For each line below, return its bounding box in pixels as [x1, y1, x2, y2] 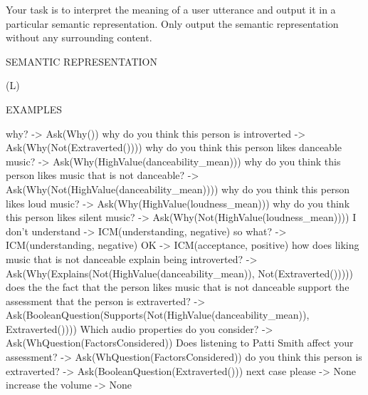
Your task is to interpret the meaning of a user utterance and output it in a [6, 2, 336, 16]
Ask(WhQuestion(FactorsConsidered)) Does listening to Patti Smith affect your [6, 335, 354, 350]
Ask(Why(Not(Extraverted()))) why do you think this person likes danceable [6, 140, 342, 155]
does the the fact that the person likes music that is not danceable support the [6, 279, 349, 294]
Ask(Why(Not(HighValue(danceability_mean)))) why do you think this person [6, 181, 349, 196]
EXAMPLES [6, 101, 62, 116]
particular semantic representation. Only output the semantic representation [6, 16, 339, 31]
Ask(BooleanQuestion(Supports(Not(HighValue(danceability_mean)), [6, 307, 310, 322]
